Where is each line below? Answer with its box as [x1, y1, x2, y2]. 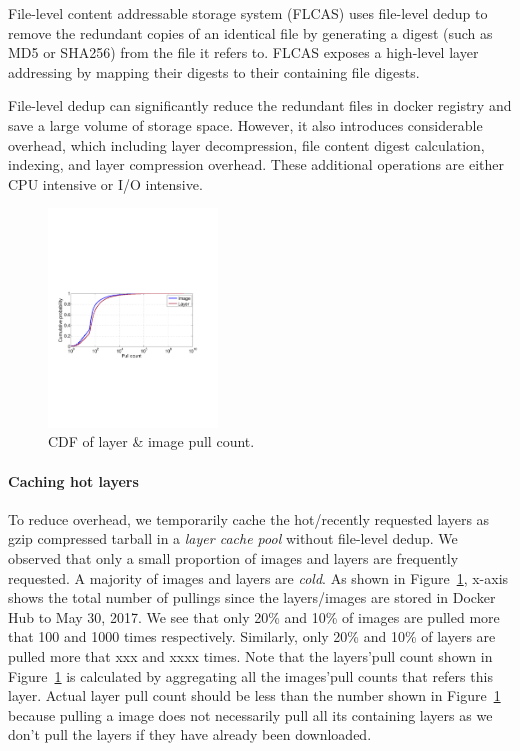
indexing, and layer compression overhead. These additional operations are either [8, 154, 505, 175]
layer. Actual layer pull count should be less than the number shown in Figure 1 [8, 685, 501, 706]
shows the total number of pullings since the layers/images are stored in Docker [8, 587, 496, 608]
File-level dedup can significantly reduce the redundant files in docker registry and [8, 95, 512, 116]
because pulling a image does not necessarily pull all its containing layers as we [8, 704, 493, 725]
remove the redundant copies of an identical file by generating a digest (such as [8, 22, 493, 43]
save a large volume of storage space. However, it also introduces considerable [8, 114, 483, 135]
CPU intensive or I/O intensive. [8, 173, 203, 194]
